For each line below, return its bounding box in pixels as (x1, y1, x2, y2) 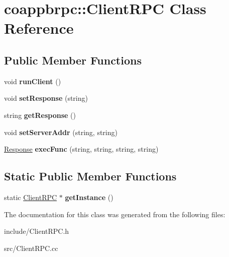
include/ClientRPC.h (4, 226, 69, 236)
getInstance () (65, 191, 113, 202)
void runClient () (4, 76, 61, 86)
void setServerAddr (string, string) (4, 126, 118, 137)
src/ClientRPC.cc (4, 242, 58, 253)
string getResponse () (4, 109, 76, 120)
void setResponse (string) (4, 93, 88, 103)
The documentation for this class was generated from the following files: (4, 209, 225, 219)
